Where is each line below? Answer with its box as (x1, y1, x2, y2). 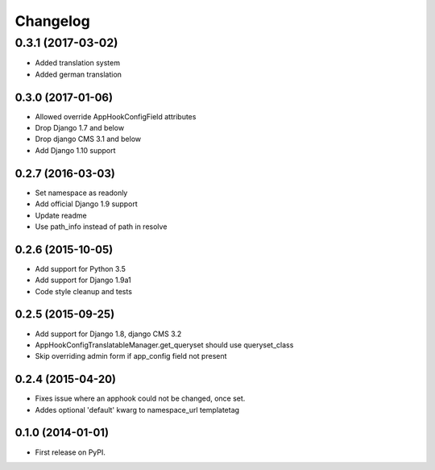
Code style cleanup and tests (35, 286, 133, 296)
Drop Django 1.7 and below (35, 123, 125, 133)
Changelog (14, 12, 90, 30)
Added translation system (35, 58, 121, 68)
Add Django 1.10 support (35, 145, 116, 155)
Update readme (35, 210, 88, 220)
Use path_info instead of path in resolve (35, 222, 168, 231)
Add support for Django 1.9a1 (35, 275, 132, 285)
